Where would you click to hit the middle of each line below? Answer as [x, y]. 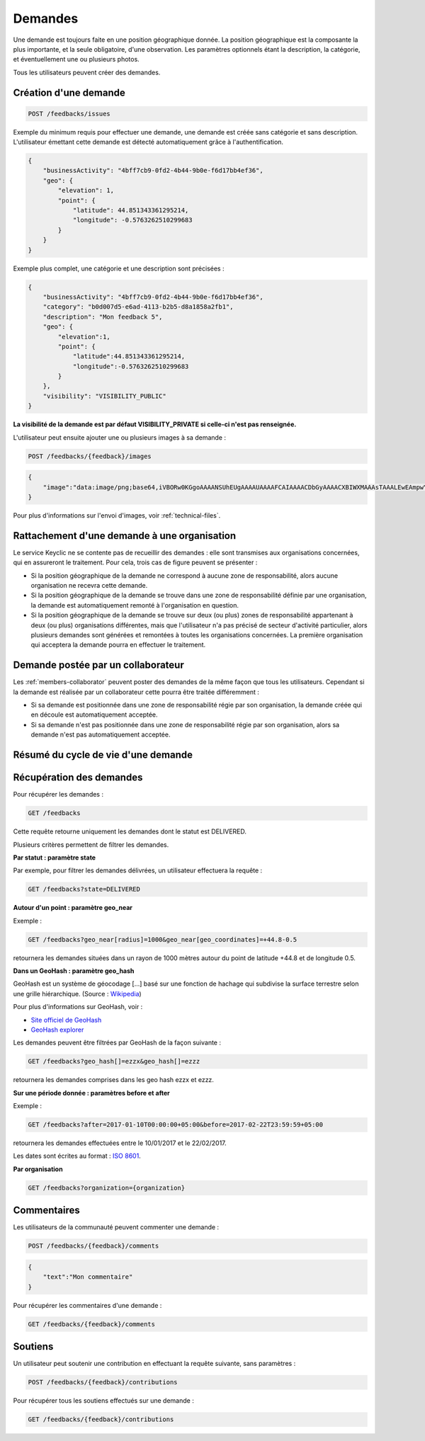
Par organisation [38, 1169]
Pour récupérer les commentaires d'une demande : [87, 1305]
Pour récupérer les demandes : [58, 794]
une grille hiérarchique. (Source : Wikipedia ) [77, 993]
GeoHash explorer [57, 1030]
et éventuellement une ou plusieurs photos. [76, 59]
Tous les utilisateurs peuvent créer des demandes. [87, 72]
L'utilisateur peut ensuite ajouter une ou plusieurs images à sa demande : [120, 437]
